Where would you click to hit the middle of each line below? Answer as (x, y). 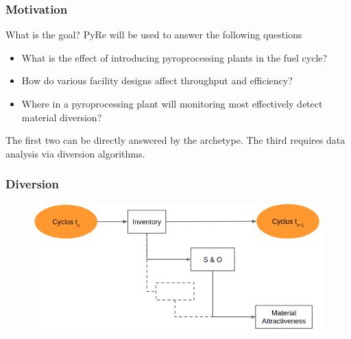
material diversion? (62, 117)
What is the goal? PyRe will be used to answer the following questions (154, 35)
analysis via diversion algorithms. (75, 153)
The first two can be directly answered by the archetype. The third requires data (175, 140)
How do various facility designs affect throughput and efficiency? (157, 80)
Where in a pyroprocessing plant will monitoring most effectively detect (172, 103)
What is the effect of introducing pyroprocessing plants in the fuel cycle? (174, 57)
